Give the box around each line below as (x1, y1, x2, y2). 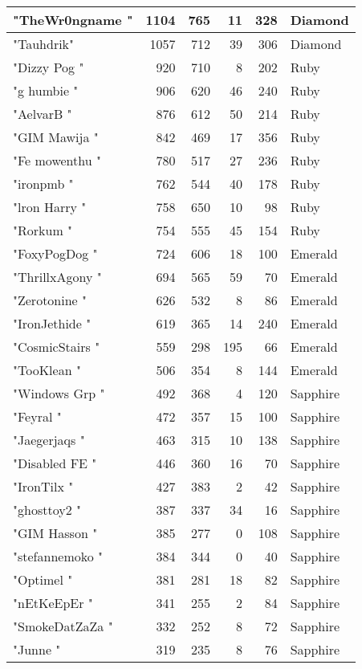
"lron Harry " (13, 198, 87, 216)
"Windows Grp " (13, 384, 105, 402)
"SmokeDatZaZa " (13, 617, 113, 635)
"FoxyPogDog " (13, 244, 98, 263)
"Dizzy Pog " (13, 58, 84, 76)
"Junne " (13, 640, 61, 659)
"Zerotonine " (13, 291, 87, 309)
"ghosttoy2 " (13, 500, 81, 519)
